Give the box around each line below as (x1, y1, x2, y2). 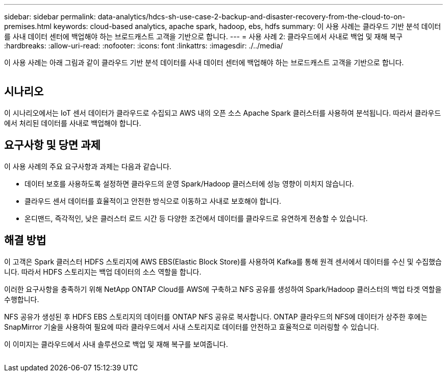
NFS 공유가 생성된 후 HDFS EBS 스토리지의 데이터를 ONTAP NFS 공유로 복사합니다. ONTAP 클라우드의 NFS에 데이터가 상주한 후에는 (4, 312, 428, 321)
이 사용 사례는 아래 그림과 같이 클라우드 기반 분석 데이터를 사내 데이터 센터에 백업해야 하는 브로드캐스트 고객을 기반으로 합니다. (4, 58, 404, 67)
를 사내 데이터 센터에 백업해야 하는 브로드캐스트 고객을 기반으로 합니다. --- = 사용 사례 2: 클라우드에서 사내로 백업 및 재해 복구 (4, 32, 403, 41)
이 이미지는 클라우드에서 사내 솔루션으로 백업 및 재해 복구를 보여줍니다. (4, 339, 228, 348)
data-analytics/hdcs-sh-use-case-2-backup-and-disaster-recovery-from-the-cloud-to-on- (97, 12, 406, 21)
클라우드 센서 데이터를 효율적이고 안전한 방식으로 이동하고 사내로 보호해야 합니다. (24, 196, 282, 205)
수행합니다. (4, 294, 39, 304)
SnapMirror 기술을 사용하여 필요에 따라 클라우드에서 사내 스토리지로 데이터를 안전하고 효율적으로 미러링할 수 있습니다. (4, 322, 379, 331)
